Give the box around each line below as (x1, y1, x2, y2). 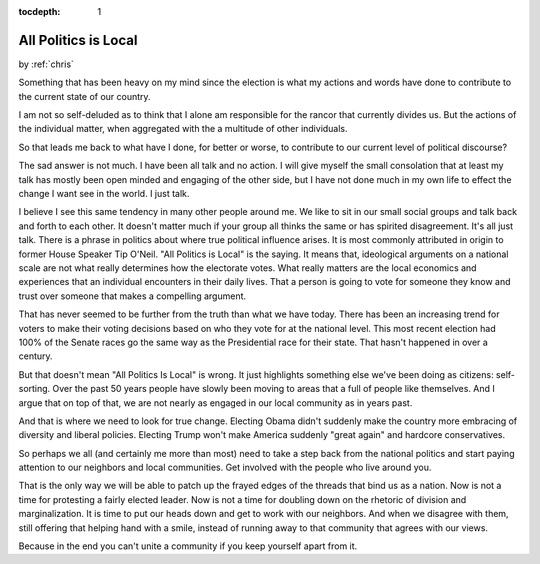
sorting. (18, 383, 51, 395)
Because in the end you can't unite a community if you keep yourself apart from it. (18, 540, 358, 552)
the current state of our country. (18, 90, 151, 102)
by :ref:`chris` (18, 58, 75, 70)
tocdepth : (18, 6, 61, 17)
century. (18, 350, 54, 362)
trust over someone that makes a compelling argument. (18, 290, 247, 302)
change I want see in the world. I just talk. (18, 188, 190, 200)
